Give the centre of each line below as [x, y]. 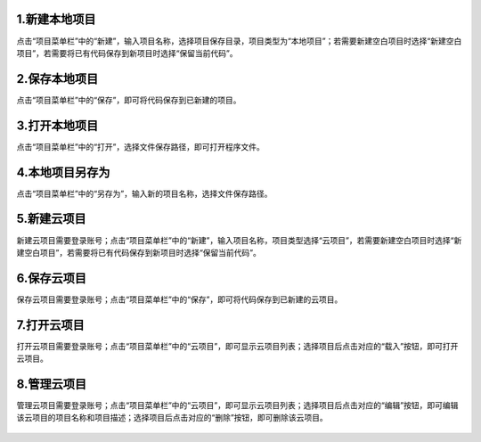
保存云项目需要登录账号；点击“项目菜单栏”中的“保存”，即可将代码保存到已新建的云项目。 [179, 299]
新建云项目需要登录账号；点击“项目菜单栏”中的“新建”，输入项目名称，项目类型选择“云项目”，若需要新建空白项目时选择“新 [239, 240]
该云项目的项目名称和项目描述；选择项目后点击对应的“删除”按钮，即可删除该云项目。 [172, 418]
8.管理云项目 [52, 384]
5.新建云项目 [51, 219]
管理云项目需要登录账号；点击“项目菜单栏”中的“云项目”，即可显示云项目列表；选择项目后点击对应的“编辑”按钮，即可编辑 [237, 405]
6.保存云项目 [52, 278]
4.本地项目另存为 [63, 172]
